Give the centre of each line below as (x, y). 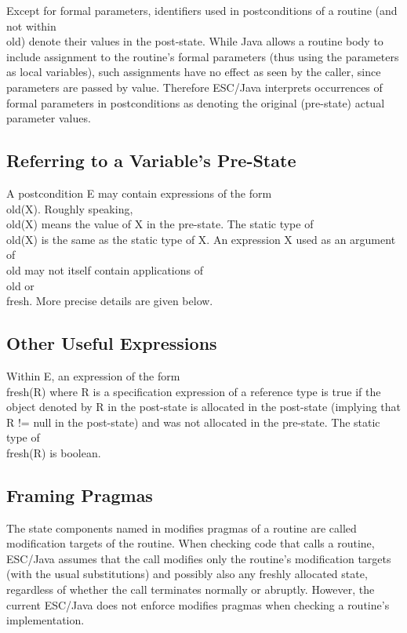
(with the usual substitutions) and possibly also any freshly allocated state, (187, 574)
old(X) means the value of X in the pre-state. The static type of (160, 224)
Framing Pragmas (80, 495)
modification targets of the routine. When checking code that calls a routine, (191, 543)
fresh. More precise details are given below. (110, 301)
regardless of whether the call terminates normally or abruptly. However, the (191, 589)
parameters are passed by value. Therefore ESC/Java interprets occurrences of (194, 87)
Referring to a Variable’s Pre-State (151, 160)
